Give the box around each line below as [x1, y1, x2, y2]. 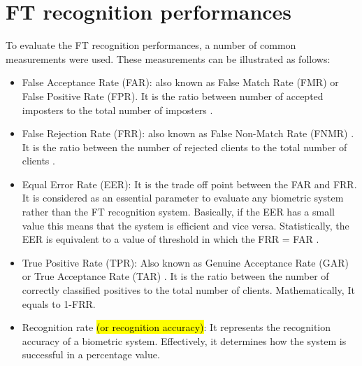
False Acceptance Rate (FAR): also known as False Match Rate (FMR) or [22, 75, 339, 90]
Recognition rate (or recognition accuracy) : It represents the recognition [22, 320, 331, 335]
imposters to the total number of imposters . [22, 102, 213, 117]
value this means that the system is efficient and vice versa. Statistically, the [22, 218, 349, 232]
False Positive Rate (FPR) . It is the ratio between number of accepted [22, 88, 324, 103]
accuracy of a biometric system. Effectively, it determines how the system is [22, 333, 347, 348]
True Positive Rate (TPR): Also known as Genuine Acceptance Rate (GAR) [22, 255, 349, 269]
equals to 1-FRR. [22, 296, 96, 311]
